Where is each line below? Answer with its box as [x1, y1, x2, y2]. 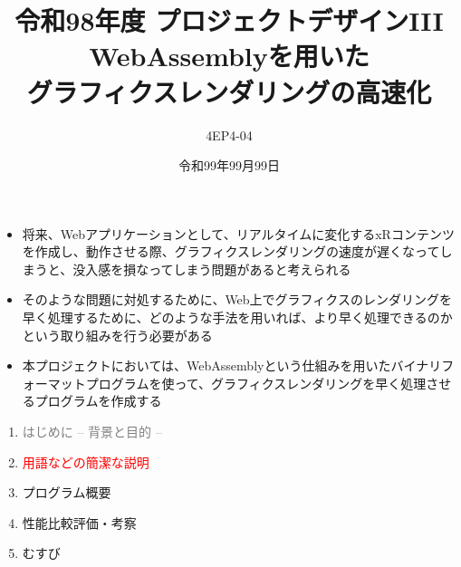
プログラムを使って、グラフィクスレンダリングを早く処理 [85, 373, 427, 392]
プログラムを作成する [34, 391, 162, 410]
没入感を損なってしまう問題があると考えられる [72, 259, 351, 278]
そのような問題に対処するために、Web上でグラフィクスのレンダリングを [22, 290, 452, 309]
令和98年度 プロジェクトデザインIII [14, 2, 444, 39]
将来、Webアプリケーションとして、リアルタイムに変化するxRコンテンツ [22, 224, 455, 243]
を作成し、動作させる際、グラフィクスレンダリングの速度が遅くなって [22, 242, 440, 261]
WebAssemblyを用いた [89, 37, 370, 74]
